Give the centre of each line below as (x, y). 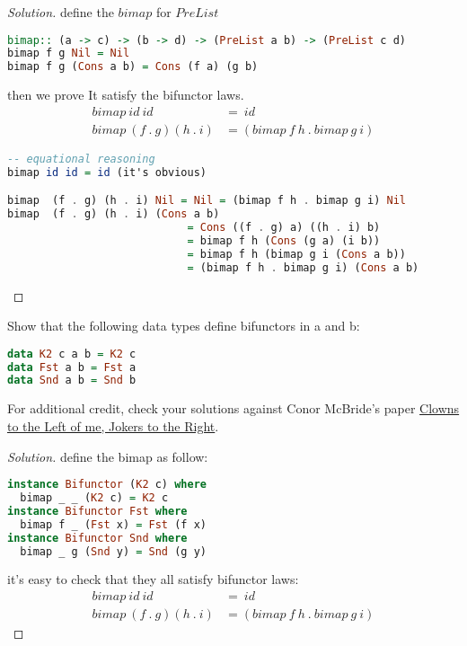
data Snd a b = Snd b (72, 381)
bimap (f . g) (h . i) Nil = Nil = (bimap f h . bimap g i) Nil (207, 201)
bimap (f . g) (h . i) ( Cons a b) (114, 214)
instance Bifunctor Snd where (97, 538)
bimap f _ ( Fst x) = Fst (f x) (113, 524)
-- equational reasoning (81, 159)
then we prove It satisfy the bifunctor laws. (126, 95)
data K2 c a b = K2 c (72, 354)
